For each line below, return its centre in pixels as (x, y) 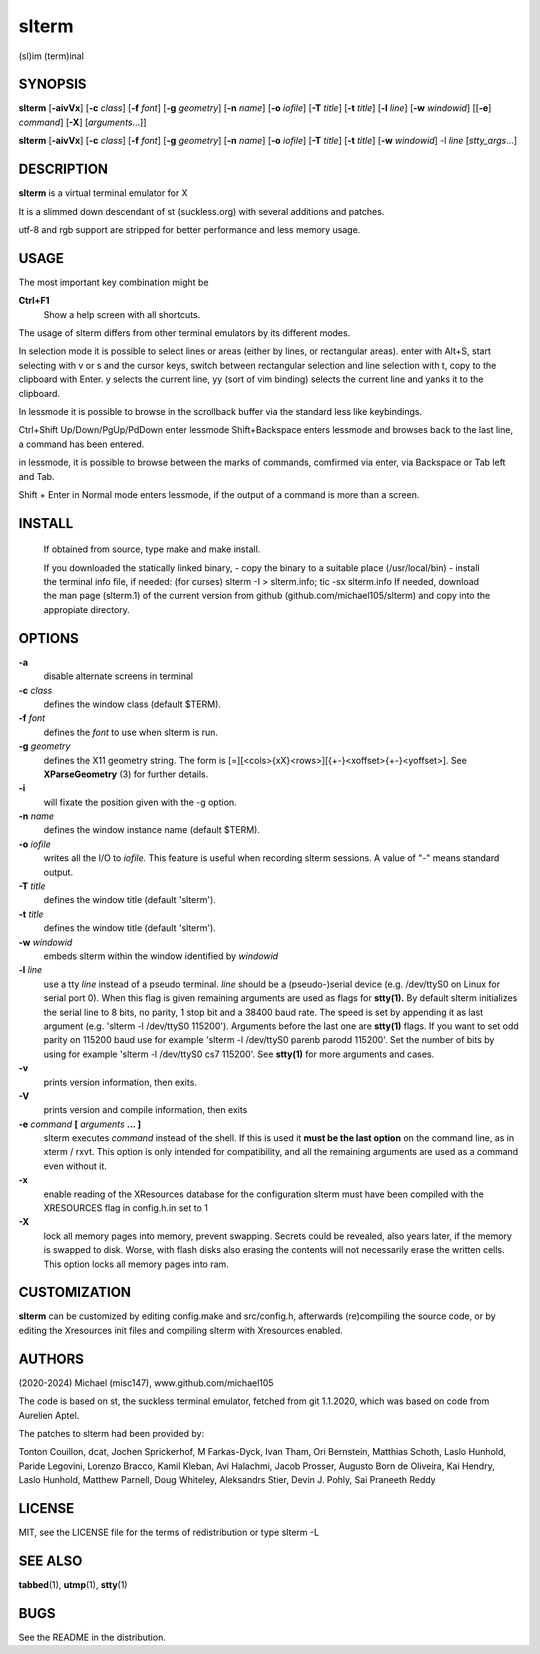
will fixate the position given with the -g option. (140, 802)
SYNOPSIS (52, 84)
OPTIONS (48, 638)
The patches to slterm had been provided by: (111, 1433)
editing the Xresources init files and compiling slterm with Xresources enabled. (181, 1330)
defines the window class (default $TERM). (132, 704)
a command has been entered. (81, 444)
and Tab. (36, 476)
